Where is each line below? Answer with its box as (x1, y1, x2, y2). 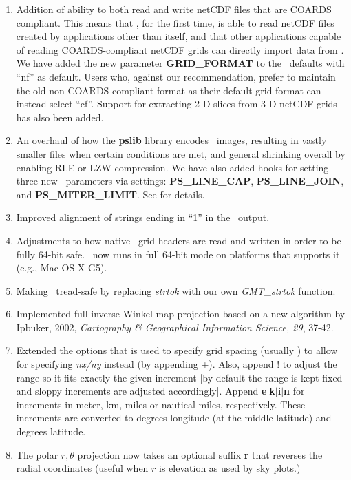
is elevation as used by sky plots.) (159, 461, 301, 475)
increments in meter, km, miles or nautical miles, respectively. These (16, 397, 306, 411)
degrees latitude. (16, 424, 86, 439)
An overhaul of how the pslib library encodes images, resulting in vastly (16, 133, 327, 147)
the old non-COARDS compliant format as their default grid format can (16, 83, 321, 97)
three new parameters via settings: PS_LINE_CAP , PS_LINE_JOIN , (16, 174, 344, 188)
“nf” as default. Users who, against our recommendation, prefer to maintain (16, 69, 336, 83)
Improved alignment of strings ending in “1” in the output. (16, 210, 270, 225)
